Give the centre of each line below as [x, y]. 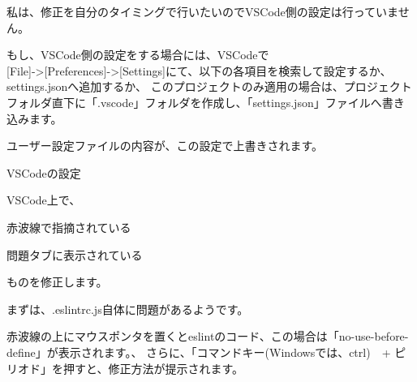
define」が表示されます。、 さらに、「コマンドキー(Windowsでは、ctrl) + [199, 352]
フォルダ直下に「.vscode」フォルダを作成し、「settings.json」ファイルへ [194, 102]
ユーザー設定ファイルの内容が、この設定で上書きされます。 [165, 146]
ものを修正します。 [57, 282]
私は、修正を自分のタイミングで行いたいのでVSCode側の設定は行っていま [202, 11]
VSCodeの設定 [44, 172]
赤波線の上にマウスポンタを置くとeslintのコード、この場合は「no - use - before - [208, 336]
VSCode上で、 [44, 200]
